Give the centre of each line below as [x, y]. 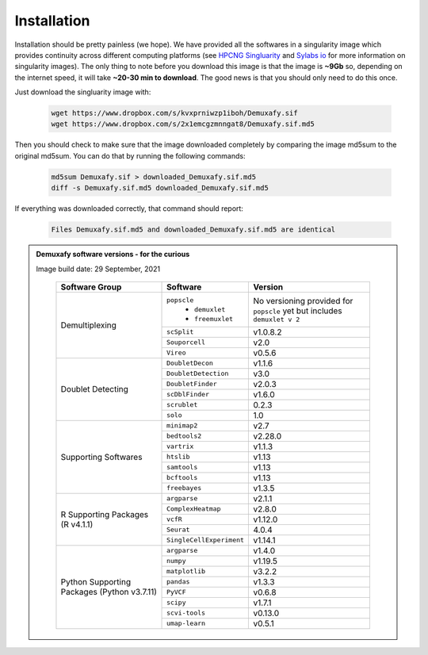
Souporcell [186, 342]
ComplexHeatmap [194, 509]
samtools [182, 467]
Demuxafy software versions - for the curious [113, 255]
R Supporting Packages [105, 514]
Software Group [91, 287]
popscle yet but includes [298, 311]
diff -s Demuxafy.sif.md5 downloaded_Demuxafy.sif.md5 [160, 188]
